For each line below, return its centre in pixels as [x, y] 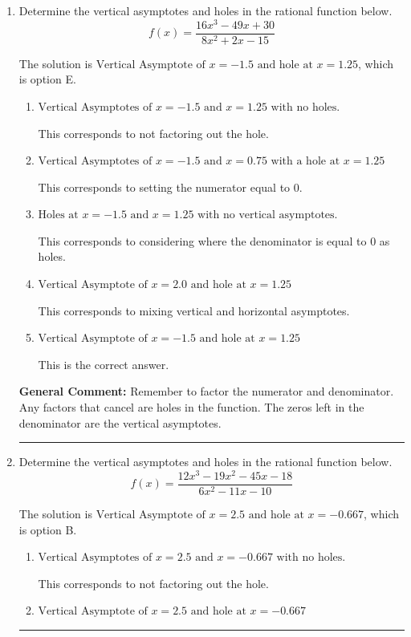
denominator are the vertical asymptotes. [120, 422]
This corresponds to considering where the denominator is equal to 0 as [214, 240]
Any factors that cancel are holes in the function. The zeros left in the [191, 407]
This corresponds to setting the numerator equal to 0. [170, 187]
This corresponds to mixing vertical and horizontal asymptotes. [194, 310]
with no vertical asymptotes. [268, 215]
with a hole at [305, 162]
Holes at [58, 215]
